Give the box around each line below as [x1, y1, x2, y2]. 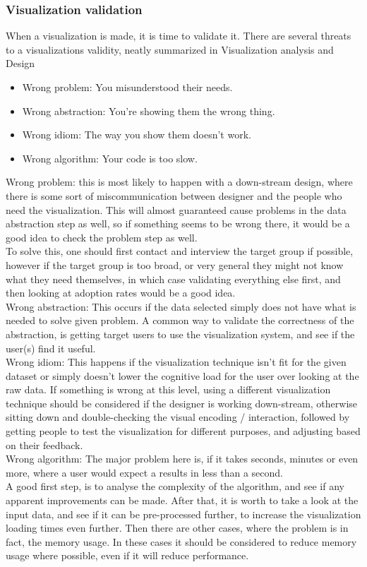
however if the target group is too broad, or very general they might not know [6, 257, 344, 272]
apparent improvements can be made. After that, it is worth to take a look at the [6, 493, 359, 508]
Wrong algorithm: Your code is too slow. [22, 150, 198, 165]
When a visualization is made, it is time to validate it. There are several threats [6, 28, 351, 43]
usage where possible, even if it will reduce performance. [6, 548, 249, 563]
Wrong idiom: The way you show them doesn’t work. [22, 127, 251, 142]
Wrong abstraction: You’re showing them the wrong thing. [22, 103, 275, 118]
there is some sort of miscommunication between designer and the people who [6, 188, 342, 203]
